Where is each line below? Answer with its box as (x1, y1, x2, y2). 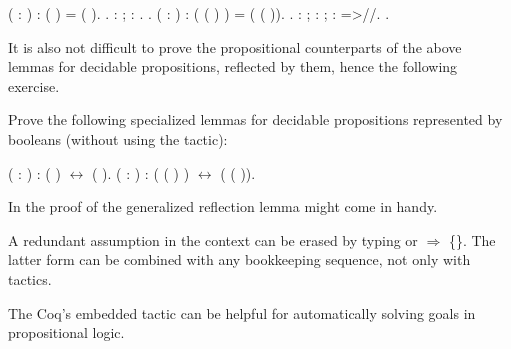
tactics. (8, 268, 52, 289)
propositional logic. (8, 322, 125, 343)
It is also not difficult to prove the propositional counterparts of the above (8, 36, 462, 57)
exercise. (8, 75, 60, 96)
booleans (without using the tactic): (8, 128, 228, 149)
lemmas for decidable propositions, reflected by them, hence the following (8, 56, 458, 77)
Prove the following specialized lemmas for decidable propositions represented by (8, 109, 503, 130)
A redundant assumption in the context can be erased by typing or (8, 229, 418, 250)
